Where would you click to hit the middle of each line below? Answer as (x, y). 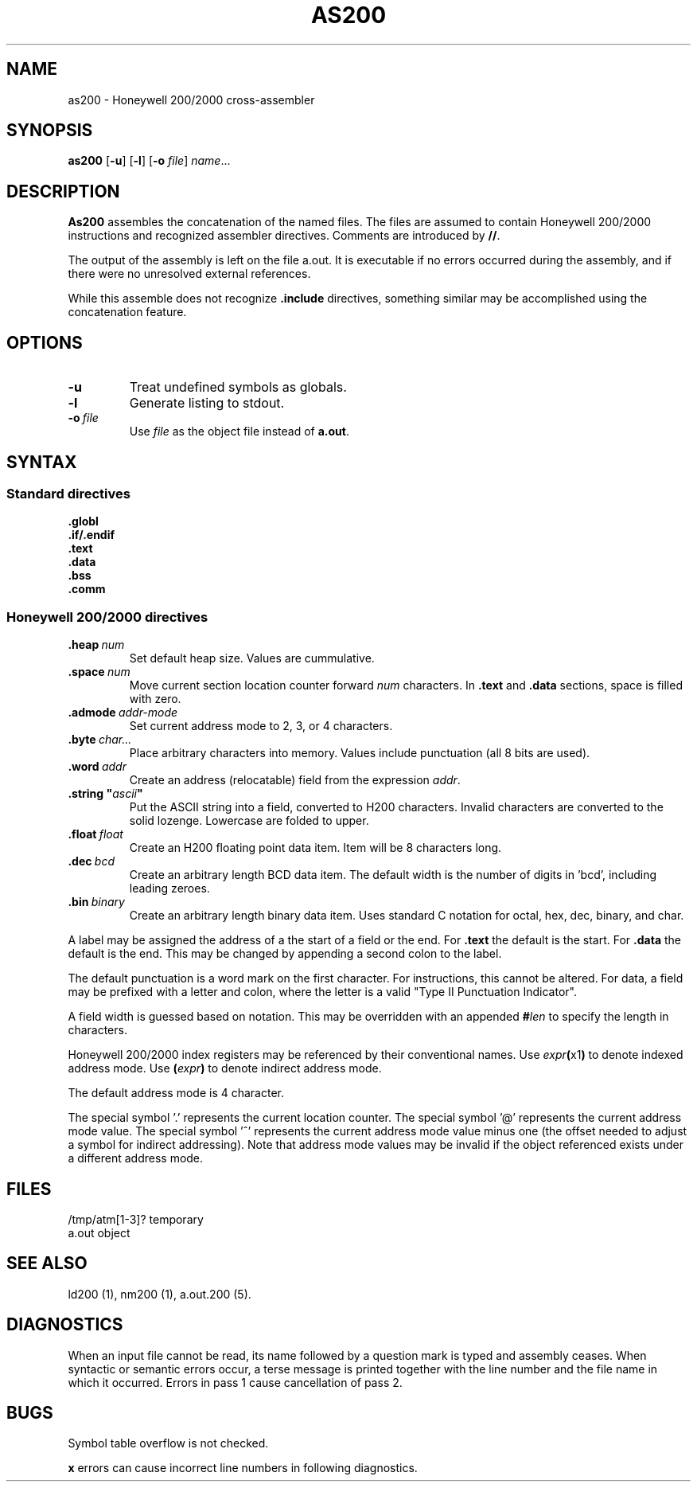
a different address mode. (136, 1158)
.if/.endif (92, 535)
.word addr (97, 767)
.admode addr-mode (123, 713)
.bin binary (96, 902)
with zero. (155, 699)
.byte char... (100, 740)
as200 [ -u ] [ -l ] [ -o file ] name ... (149, 161)
